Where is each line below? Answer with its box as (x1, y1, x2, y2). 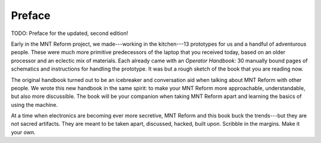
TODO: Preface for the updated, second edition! (11, 30, 128, 37)
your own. (11, 128, 36, 136)
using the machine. (11, 101, 58, 108)
